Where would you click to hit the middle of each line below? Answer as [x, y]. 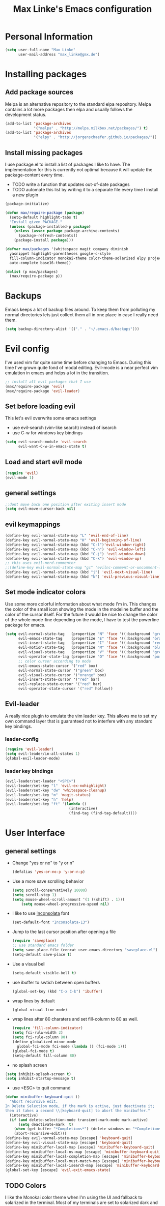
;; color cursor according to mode [55, 661]
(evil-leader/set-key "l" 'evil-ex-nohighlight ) [56, 785]
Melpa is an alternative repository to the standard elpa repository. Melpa [78, 104]
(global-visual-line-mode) [40, 1010]
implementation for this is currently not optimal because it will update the [79, 170]
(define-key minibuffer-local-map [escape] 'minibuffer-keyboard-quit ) [80, 1147]
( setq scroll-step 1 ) [34, 895]
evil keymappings [33, 524]
